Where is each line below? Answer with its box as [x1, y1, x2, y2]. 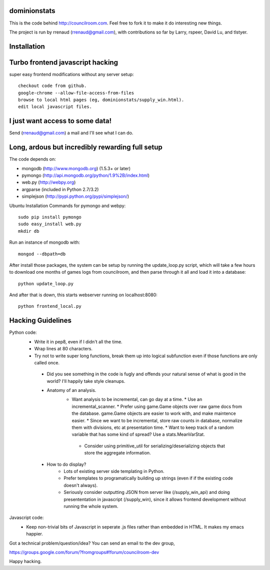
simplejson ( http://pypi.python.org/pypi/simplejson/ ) [21, 193, 129, 200]
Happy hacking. [9, 558, 42, 564]
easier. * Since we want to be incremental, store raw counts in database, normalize [71, 417, 242, 423]
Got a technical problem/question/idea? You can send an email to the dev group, [9, 540, 175, 546]
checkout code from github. [18, 83, 87, 89]
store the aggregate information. [84, 450, 151, 456]
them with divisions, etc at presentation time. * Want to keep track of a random [71, 424, 234, 430]
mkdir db [18, 228, 39, 234]
